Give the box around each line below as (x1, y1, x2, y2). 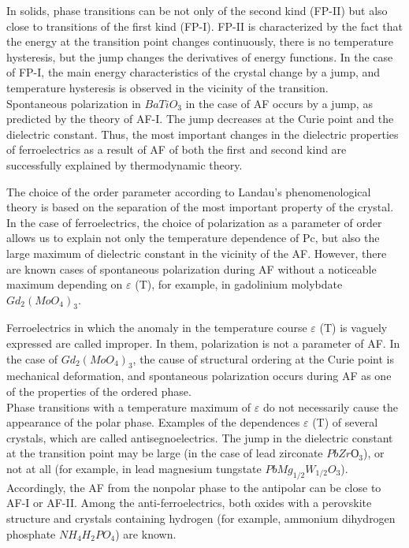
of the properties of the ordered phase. (6, 383, 191, 400)
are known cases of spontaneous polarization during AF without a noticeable (6, 260, 377, 277)
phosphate (6, 525, 56, 542)
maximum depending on (6, 276, 123, 293)
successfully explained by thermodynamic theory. (6, 156, 243, 173)
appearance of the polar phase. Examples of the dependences (6, 414, 300, 431)
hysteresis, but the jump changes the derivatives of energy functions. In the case (6, 48, 393, 65)
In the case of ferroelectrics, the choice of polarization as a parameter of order (6, 214, 382, 230)
